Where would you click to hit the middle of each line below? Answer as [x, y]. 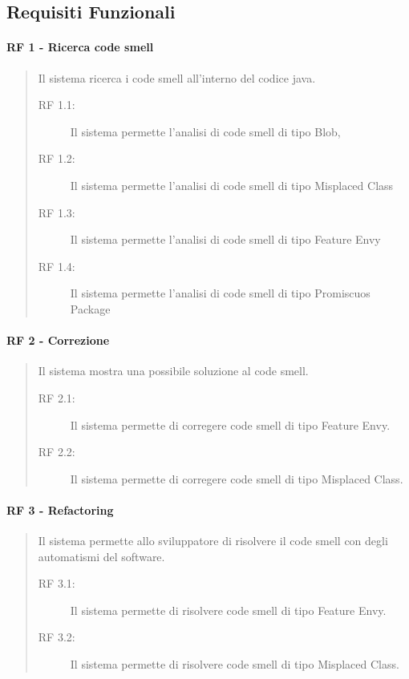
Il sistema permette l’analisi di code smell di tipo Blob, [205, 131]
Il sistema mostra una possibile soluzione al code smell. [173, 371]
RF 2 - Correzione [58, 340]
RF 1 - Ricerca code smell [80, 47]
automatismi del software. [101, 556]
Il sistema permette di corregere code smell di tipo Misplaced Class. [237, 478]
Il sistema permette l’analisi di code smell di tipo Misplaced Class [232, 185]
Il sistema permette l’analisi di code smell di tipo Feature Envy [225, 239]
